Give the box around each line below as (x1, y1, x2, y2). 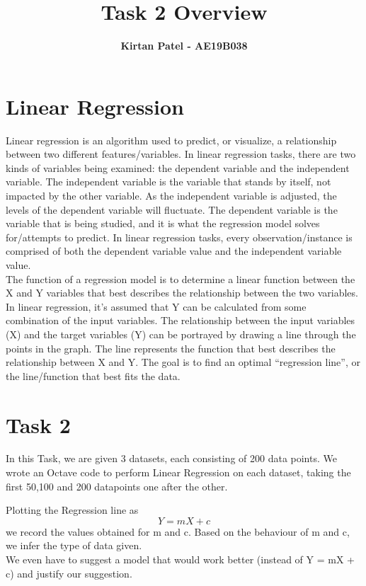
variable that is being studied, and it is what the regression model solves (6, 216, 320, 231)
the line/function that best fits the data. (6, 368, 181, 383)
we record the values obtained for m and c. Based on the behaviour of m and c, (6, 524, 350, 539)
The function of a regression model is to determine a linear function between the (6, 271, 355, 286)
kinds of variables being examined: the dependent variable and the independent (6, 160, 350, 175)
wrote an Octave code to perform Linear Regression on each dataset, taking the (6, 465, 351, 480)
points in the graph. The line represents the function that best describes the (6, 340, 336, 355)
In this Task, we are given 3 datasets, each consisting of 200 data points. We (6, 451, 337, 466)
